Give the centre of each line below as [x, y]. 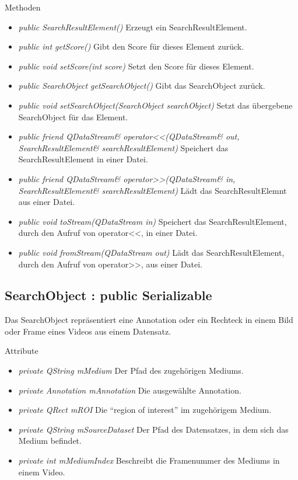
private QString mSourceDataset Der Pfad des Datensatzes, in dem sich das [153, 429]
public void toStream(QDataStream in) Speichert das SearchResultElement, [152, 221]
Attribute [22, 351]
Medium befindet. [50, 441]
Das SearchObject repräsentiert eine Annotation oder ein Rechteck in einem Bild [149, 320]
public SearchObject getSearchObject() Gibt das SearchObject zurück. [142, 86]
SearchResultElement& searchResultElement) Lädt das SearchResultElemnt [152, 190]
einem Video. [42, 472]
